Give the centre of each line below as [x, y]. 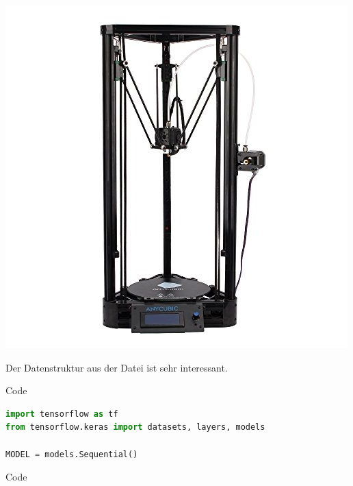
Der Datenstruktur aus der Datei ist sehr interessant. [117, 367]
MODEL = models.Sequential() [72, 454]
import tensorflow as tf [62, 414]
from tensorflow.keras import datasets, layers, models [135, 427]
